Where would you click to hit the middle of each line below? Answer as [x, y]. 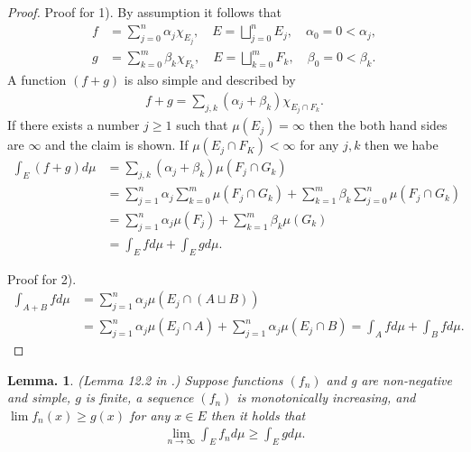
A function [37, 80]
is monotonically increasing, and [326, 397]
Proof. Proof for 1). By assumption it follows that [144, 12]
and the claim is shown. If [117, 145]
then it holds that [258, 415]
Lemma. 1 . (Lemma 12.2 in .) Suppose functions [145, 379]
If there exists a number [74, 125]
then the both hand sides [378, 125]
